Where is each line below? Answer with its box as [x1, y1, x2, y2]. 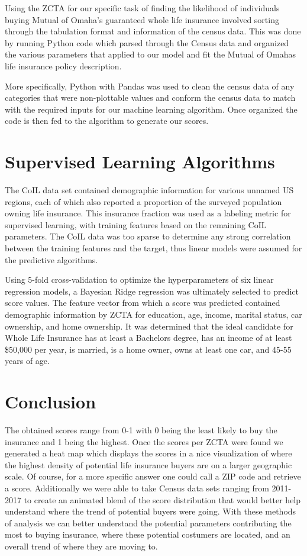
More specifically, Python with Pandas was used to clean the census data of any [5, 79, 295, 92]
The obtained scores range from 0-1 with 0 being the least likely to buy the [5, 424, 277, 436]
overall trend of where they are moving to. [5, 540, 158, 552]
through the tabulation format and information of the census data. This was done [5, 25, 301, 37]
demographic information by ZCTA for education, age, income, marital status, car [5, 308, 302, 320]
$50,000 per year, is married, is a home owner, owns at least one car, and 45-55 [5, 343, 292, 355]
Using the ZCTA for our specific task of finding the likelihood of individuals [5, 2, 280, 14]
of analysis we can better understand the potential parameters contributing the [5, 516, 292, 529]
